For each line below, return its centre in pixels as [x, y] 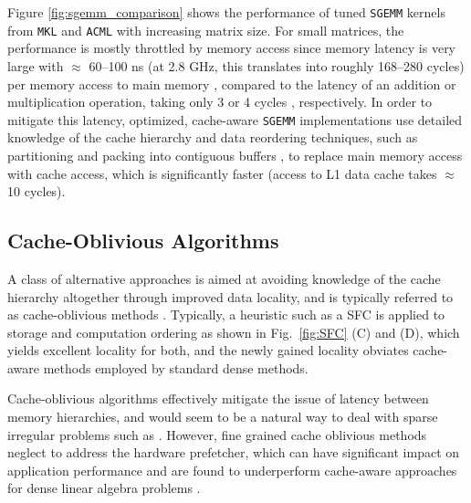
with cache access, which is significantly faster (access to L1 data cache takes [222, 173]
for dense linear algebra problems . [104, 488]
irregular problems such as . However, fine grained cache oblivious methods [217, 434]
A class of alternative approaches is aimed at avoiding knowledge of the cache [224, 278]
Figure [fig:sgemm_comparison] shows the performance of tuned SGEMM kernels [226, 12]
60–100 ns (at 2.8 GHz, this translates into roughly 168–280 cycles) [277, 65]
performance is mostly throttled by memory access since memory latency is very [232, 48]
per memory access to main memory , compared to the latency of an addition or [232, 84]
